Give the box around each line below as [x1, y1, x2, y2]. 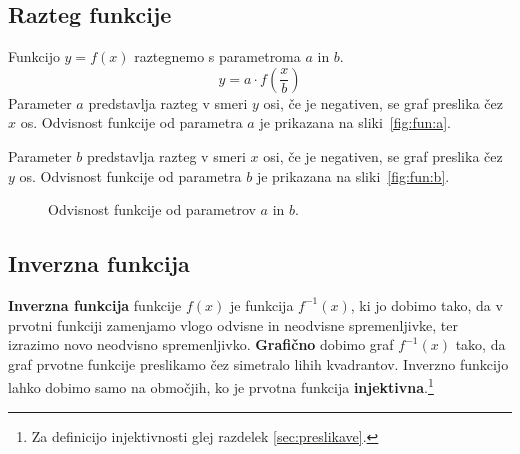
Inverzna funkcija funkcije [8, 294, 182, 315]
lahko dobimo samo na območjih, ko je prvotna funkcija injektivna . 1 [8, 374, 434, 397]
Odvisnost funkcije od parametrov [48, 199, 256, 220]
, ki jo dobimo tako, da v [350, 294, 503, 315]
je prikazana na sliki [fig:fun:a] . [259, 112, 451, 133]
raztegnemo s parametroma [134, 46, 301, 67]
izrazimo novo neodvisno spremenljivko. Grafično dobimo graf [8, 334, 394, 355]
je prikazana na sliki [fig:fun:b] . [256, 165, 450, 186]
